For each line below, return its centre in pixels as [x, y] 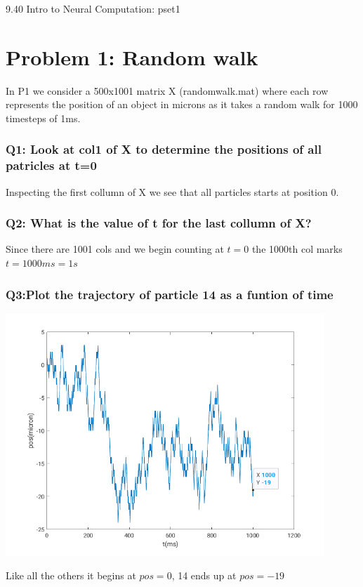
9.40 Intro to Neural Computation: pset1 [93, 8]
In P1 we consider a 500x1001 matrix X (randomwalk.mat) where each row [167, 90]
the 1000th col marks [297, 249]
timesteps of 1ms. [43, 118]
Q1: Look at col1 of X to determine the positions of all [164, 149]
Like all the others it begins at [71, 575]
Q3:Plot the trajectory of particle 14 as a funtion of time [170, 294]
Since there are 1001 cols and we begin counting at [115, 249]
